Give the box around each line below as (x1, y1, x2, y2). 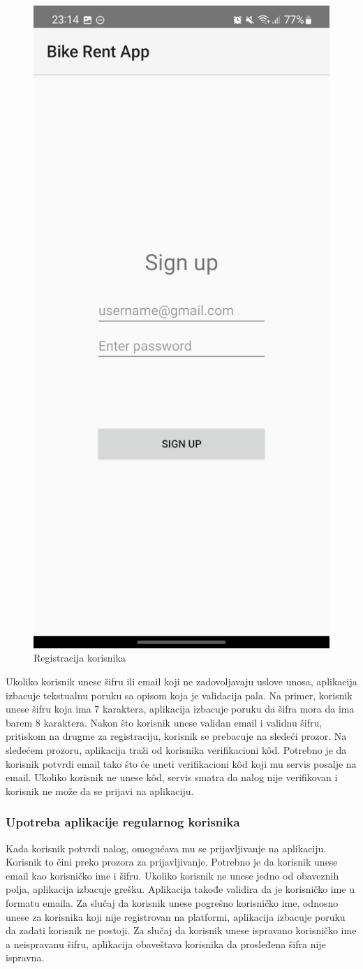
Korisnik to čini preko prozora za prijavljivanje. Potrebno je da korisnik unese (6, 854, 338, 869)
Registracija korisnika (34, 650, 126, 665)
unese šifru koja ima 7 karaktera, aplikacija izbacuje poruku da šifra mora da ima (6, 701, 355, 716)
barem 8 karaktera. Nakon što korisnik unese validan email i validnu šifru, (6, 715, 323, 729)
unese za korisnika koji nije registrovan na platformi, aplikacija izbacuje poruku (6, 909, 346, 924)
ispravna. (6, 950, 45, 965)
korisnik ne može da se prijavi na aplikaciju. (6, 783, 194, 798)
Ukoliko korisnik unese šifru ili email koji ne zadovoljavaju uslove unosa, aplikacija (6, 674, 357, 689)
